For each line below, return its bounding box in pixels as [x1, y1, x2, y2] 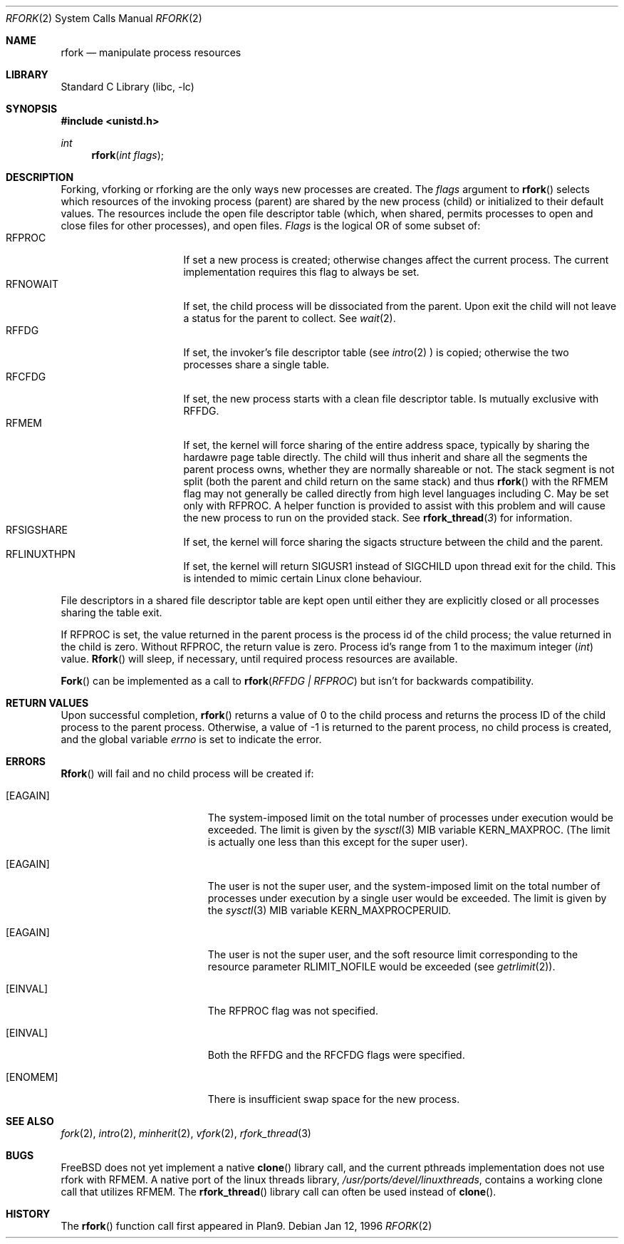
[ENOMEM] [6, 1071, 58, 1083]
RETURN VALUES [6, 697, 89, 709]
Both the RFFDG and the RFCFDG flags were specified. [207, 1049, 465, 1061]
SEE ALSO [6, 1115, 54, 1127]
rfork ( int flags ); [91, 149, 165, 161]
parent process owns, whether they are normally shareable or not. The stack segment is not [183, 463, 615, 475]
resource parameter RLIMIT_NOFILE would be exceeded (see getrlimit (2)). [207, 960, 556, 973]
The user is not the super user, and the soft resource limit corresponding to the [207, 948, 578, 960]
